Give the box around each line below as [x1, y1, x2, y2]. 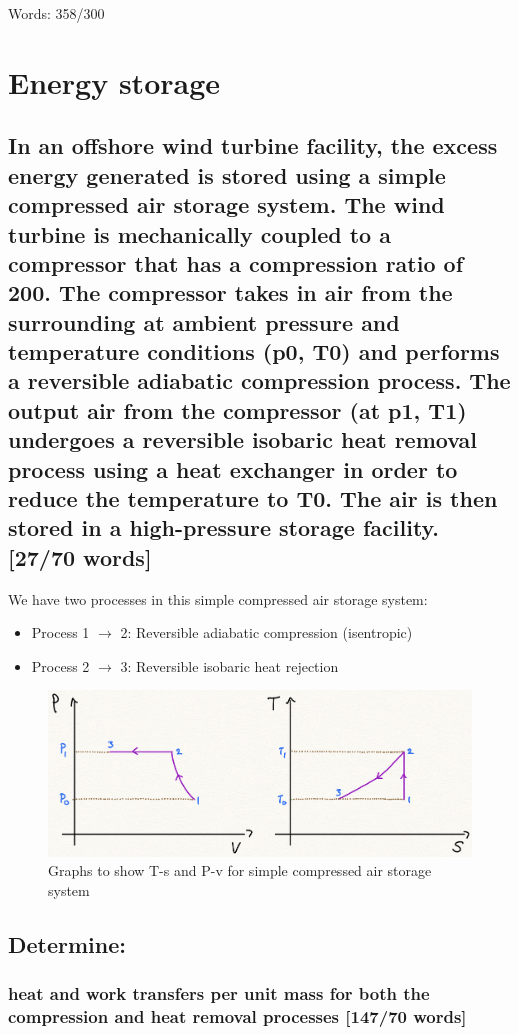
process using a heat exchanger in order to [8, 453, 458, 484]
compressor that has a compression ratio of [8, 247, 464, 278]
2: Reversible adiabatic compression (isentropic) [120, 622, 413, 643]
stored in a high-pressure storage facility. [8, 512, 440, 543]
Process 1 [31, 622, 90, 643]
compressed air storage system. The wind [8, 189, 445, 220]
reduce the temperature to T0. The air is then [8, 483, 498, 514]
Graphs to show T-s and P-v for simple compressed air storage [48, 860, 432, 881]
